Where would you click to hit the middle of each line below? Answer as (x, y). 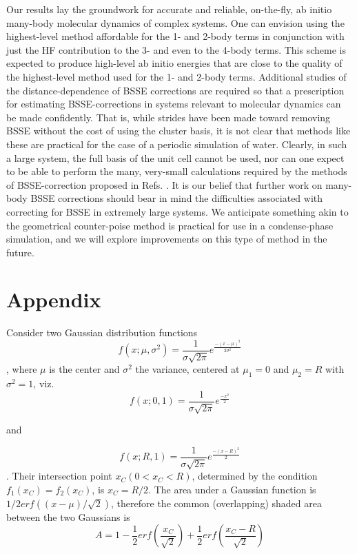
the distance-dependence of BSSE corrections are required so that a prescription (175, 90)
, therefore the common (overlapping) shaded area (216, 503)
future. (20, 252)
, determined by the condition (255, 476)
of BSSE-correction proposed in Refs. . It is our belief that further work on (164, 184)
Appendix (54, 299)
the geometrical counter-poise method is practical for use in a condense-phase (170, 225)
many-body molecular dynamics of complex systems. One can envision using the (175, 22)
